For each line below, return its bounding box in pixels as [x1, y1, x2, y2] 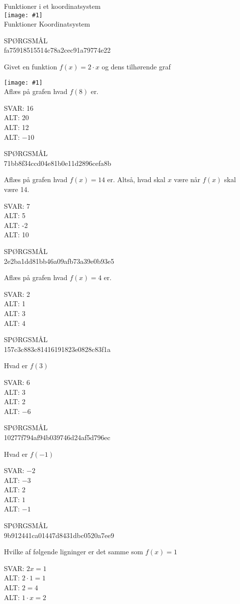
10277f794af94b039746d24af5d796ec [4, 432, 110, 442]
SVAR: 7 [4, 200, 30, 211]
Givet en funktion [4, 62, 57, 72]
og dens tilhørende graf [102, 62, 171, 72]
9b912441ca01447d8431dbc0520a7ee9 [4, 530, 114, 540]
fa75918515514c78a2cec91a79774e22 [4, 45, 111, 55]
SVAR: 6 [4, 377, 30, 387]
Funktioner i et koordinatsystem [4, 1, 101, 11]
